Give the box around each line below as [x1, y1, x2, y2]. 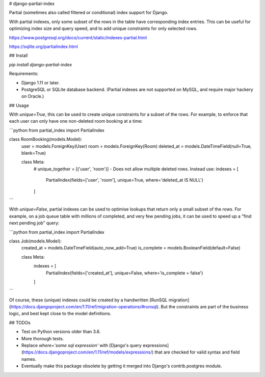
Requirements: [9, 71, 39, 77]
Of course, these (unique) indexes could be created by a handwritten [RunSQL [9, 297, 168, 303]
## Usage [9, 102, 29, 108]
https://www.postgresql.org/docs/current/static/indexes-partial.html [9, 34, 147, 40]
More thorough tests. [21, 335, 64, 341]
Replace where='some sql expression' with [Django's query [21, 343, 142, 349]
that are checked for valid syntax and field [155, 349, 240, 355]
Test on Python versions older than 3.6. [21, 329, 101, 335]
